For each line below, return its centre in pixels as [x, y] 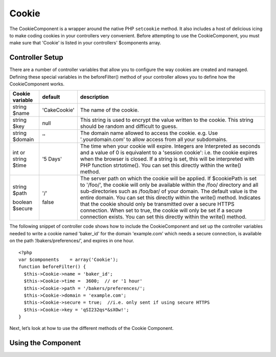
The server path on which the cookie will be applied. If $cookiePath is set [168, 178]
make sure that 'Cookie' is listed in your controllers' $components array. [85, 43]
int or [19, 152]
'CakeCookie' [58, 110]
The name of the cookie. [109, 110]
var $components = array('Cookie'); [68, 259]
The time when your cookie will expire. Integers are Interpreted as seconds [170, 146]
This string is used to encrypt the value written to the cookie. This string [167, 120]
